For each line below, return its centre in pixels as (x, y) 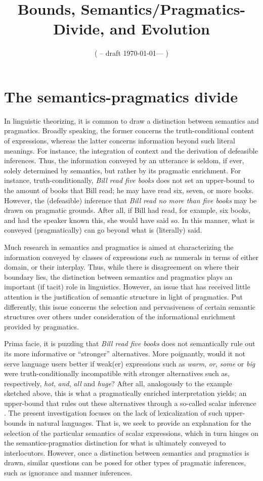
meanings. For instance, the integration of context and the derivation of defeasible (131, 150)
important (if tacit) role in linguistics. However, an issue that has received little (127, 287)
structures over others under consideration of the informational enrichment (120, 317)
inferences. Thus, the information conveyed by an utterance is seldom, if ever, (124, 160)
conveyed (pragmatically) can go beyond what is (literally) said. (103, 230)
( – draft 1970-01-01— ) (131, 53)
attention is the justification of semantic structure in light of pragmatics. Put (124, 296)
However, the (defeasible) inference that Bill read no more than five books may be (130, 200)
